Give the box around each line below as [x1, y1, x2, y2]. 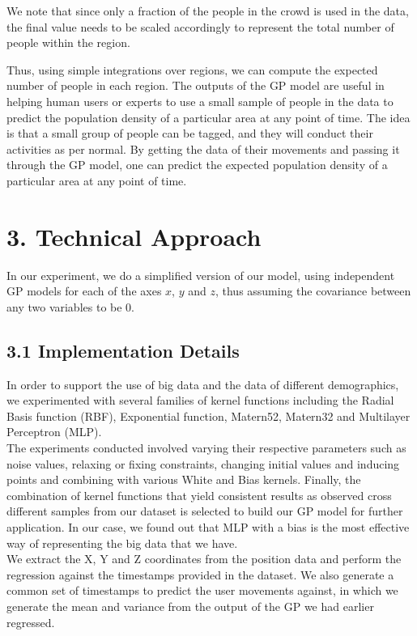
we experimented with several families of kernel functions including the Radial [6, 392, 394, 409]
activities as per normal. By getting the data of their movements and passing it [6, 140, 400, 157]
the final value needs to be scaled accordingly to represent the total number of [6, 18, 394, 35]
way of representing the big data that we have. [6, 534, 238, 551]
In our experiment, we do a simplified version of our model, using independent [6, 266, 395, 283]
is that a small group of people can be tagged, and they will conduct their [6, 125, 373, 142]
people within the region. [6, 34, 130, 51]
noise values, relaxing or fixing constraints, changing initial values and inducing [6, 455, 400, 472]
